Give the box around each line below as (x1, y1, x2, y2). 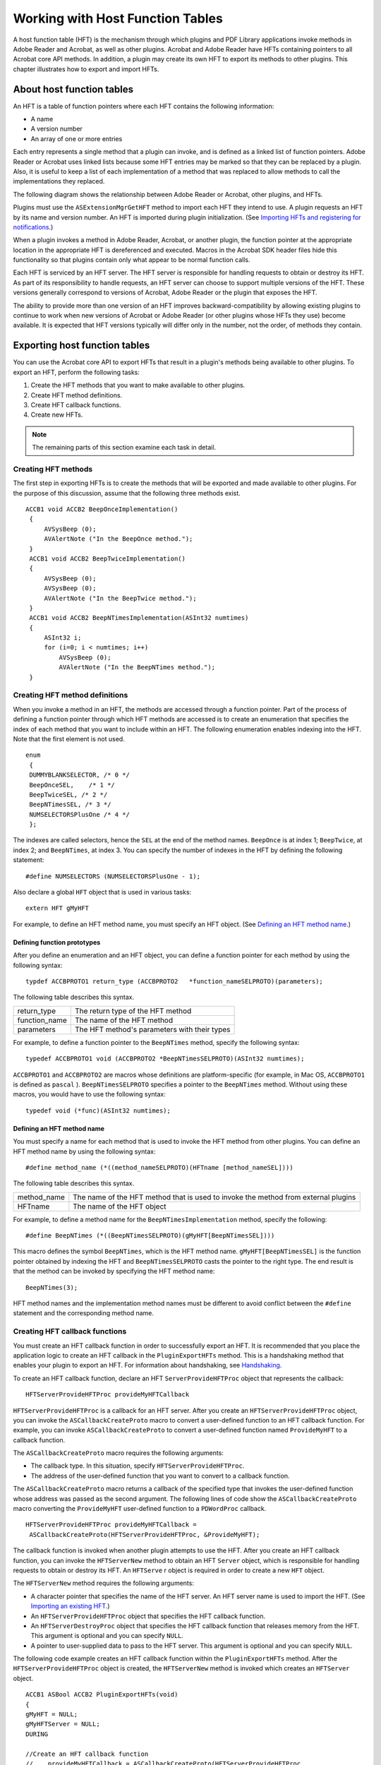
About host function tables (13, 83, 134, 95)
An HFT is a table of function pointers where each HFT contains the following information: (13, 102, 274, 110)
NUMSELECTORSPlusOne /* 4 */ (29, 810, 131, 818)
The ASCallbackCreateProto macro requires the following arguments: (13, 1449, 224, 1457)
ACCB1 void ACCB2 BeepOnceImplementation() (25, 505, 179, 513)
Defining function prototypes (13, 938, 101, 946)
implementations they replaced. (13, 177, 105, 186)
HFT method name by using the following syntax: (13, 1147, 156, 1156)
